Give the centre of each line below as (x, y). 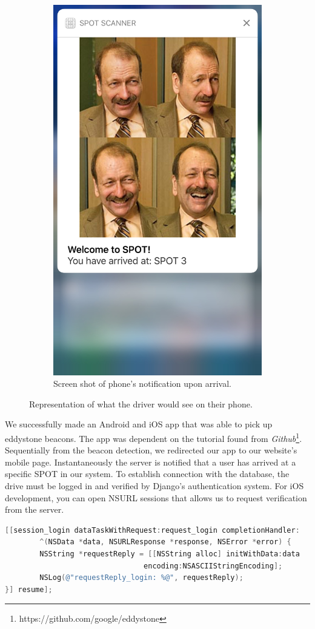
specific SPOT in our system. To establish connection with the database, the (147, 474)
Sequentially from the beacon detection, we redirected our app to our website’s (151, 450)
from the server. (35, 509)
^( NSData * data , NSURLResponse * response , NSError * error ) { (165, 542)
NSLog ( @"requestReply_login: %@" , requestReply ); (141, 578)
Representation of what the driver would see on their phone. (141, 403)
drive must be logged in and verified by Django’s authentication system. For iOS (154, 485)
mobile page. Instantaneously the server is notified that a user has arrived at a (151, 462)
